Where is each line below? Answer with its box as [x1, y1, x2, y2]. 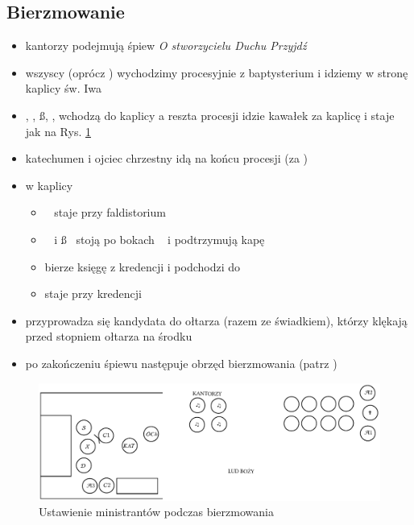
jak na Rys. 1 [25, 122, 91, 139]
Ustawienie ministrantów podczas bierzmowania [39, 503, 274, 520]
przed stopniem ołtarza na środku [25, 328, 193, 345]
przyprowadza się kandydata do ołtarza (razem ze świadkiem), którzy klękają [25, 312, 408, 329]
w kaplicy [25, 176, 73, 193]
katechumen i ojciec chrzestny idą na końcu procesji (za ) [25, 150, 308, 167]
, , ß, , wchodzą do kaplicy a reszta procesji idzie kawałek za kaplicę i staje [25, 106, 395, 123]
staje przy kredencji [44, 285, 142, 302]
